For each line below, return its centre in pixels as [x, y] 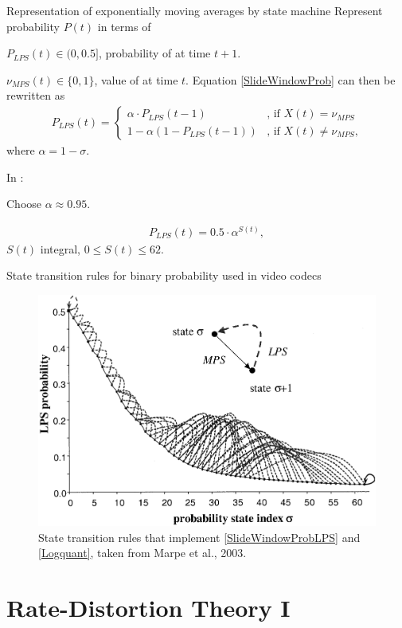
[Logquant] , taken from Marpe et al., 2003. [142, 553]
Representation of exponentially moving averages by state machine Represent [195, 10]
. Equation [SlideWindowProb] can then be [291, 79]
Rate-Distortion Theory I [148, 608]
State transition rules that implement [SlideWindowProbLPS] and [199, 537]
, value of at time [136, 79]
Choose [24, 204]
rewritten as [36, 95]
